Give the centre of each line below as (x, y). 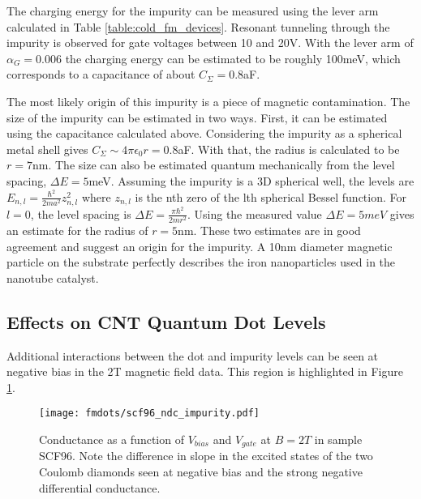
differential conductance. (100, 487)
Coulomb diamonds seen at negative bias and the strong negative (201, 472)
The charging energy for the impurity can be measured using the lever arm (193, 11)
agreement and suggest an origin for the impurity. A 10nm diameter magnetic (200, 246)
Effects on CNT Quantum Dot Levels (166, 321)
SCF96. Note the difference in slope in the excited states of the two (206, 456)
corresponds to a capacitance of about (101, 74)
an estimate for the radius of (77, 230)
